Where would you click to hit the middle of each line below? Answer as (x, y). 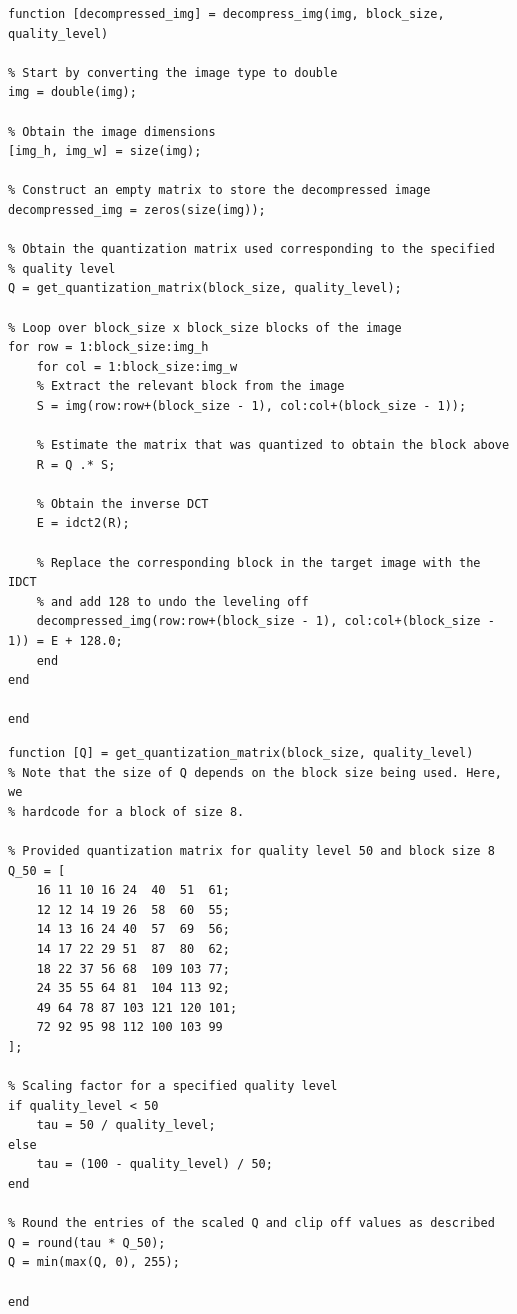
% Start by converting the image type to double (173, 72)
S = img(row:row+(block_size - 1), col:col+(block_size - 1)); (251, 405)
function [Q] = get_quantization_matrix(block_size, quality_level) (241, 752)
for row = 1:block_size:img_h (108, 347)
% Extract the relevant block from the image (190, 386)
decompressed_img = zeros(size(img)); (137, 209)
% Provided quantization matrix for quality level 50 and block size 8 (251, 850)
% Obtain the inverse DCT (122, 503)
